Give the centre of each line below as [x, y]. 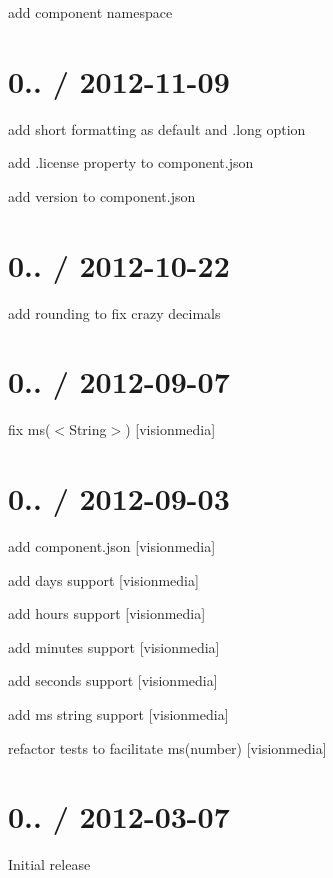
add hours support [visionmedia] [107, 613]
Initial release [49, 864]
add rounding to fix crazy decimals [114, 312]
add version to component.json [102, 195]
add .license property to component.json [131, 162]
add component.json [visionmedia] [112, 546]
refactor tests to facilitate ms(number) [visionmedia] [167, 747]
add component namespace [90, 12]
